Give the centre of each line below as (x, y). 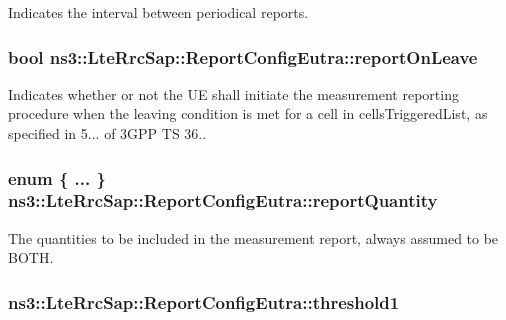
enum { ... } (57, 177)
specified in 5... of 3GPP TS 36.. (107, 133)
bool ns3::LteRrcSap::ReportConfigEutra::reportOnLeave (243, 56)
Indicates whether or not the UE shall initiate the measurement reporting (233, 93)
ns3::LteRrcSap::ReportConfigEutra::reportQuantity (223, 200)
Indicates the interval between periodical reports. (158, 12)
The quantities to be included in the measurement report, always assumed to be (253, 237)
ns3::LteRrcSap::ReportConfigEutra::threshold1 (204, 301)
